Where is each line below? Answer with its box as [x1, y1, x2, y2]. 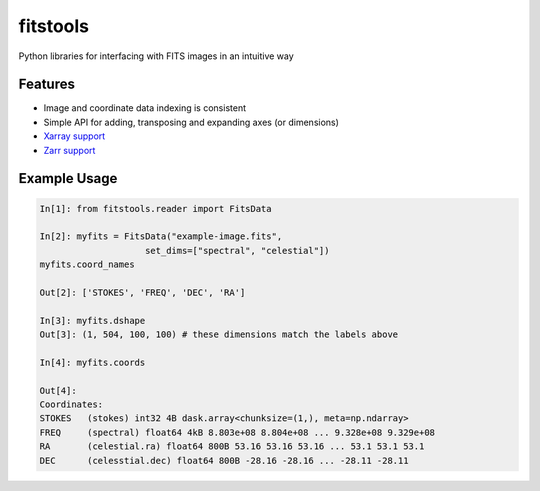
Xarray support [43, 130, 106, 142]
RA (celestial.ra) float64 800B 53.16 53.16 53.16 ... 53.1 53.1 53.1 [39, 441, 425, 452]
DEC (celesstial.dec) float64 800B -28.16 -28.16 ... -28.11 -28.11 [39, 455, 409, 466]
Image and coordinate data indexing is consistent [43, 102, 247, 114]
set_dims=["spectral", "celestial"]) [145, 245, 330, 256]
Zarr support [43, 144, 96, 156]
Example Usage [18, 170, 118, 187]
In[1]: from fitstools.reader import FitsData [39, 203, 272, 214]
